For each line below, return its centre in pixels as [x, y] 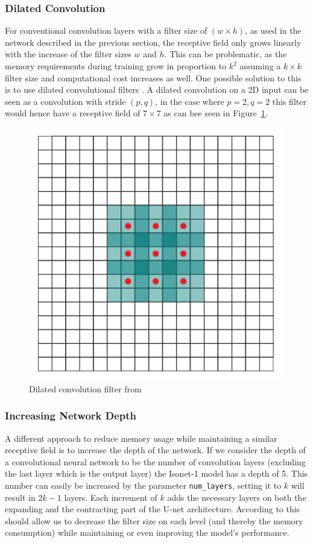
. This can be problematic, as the [226, 54]
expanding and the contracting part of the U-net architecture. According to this [153, 509]
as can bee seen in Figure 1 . [216, 113]
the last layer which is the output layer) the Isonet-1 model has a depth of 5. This [156, 473]
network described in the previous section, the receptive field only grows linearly [153, 42]
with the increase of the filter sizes [68, 54]
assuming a [260, 66]
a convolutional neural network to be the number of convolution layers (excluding [155, 461]
